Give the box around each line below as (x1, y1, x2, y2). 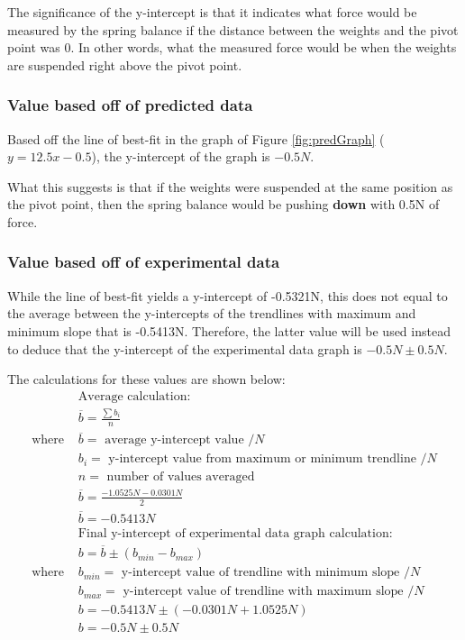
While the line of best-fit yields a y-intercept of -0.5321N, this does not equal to (7, 286, 448, 305)
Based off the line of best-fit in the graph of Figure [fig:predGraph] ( (7, 129, 385, 148)
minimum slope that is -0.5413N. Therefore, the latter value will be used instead (7, 321, 451, 340)
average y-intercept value (105, 434, 244, 447)
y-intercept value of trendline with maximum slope (123, 585, 404, 599)
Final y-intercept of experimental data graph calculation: (77, 526, 393, 540)
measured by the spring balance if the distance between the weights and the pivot (7, 20, 459, 39)
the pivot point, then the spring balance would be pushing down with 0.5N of (7, 195, 440, 214)
